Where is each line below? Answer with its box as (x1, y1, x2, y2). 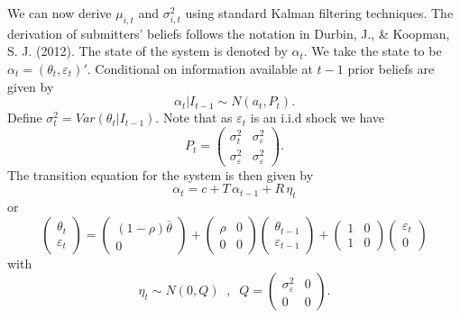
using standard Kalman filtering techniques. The (185, 4, 454, 22)
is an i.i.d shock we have (250, 108, 385, 127)
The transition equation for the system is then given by (7, 165, 314, 184)
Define (7, 108, 42, 127)
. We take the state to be (303, 41, 442, 60)
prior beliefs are (347, 59, 435, 77)
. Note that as (155, 108, 233, 127)
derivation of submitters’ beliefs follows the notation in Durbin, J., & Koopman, (7, 23, 450, 42)
